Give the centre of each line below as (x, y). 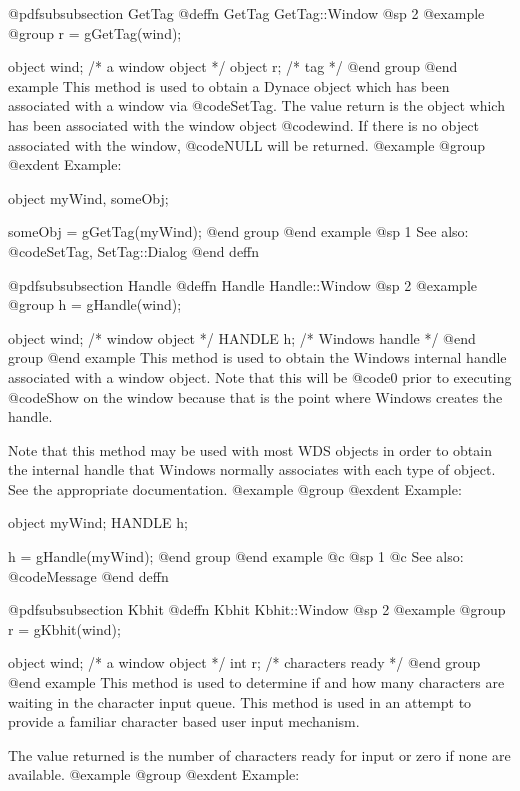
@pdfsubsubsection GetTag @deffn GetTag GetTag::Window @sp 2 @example (246, 13)
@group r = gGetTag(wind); (95, 32)
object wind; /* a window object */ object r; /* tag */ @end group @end (233, 66)
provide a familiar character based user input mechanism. (184, 721)
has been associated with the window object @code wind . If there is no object (243, 124)
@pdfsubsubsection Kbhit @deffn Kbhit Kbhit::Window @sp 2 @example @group (257, 609)
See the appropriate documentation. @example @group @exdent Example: (235, 488)
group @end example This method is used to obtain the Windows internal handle (257, 357)
